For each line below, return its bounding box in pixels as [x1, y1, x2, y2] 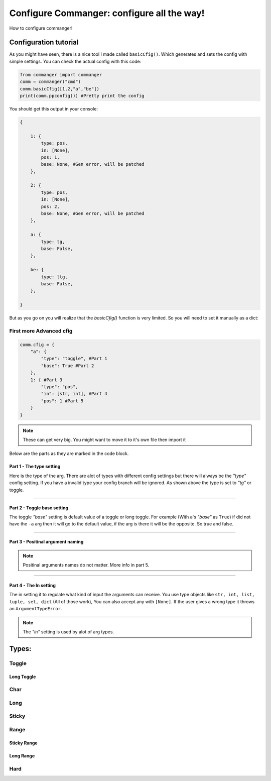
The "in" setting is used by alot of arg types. [23, 629, 114, 635]
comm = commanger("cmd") [20, 79, 81, 85]
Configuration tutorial [9, 38, 79, 47]
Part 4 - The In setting [9, 583, 56, 589]
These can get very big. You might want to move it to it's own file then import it [23, 436, 186, 442]
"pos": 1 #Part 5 [41, 398, 84, 404]
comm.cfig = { [20, 342, 55, 348]
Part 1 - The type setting [9, 464, 61, 470]
